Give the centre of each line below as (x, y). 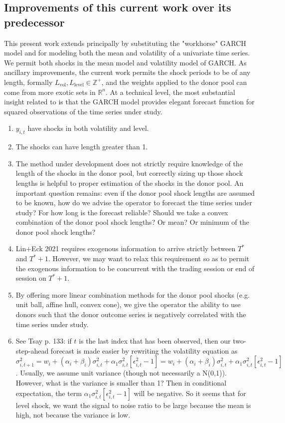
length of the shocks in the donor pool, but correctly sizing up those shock (129, 173)
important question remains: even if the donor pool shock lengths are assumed (135, 193)
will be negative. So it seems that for (190, 393)
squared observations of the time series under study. (83, 111)
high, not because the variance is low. (73, 415)
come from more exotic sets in (50, 92)
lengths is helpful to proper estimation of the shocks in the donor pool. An (130, 183)
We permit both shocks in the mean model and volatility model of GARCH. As (125, 62)
